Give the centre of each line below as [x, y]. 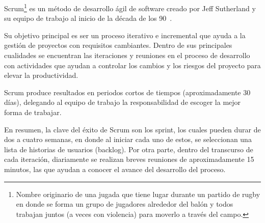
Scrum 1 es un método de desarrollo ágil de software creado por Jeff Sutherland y [130, 7]
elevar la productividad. [41, 75]
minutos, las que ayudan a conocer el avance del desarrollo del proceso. [115, 169]
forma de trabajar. [33, 112]
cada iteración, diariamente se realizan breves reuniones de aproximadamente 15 [129, 159]
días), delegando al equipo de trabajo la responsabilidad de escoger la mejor [123, 102]
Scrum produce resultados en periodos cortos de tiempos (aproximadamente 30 [127, 92]
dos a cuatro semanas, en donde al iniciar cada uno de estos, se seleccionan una [128, 139]
